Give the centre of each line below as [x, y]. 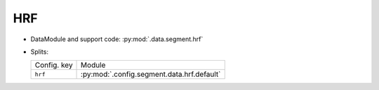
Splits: [40, 52]
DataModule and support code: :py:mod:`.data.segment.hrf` [117, 39]
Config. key [54, 65]
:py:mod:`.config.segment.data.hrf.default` [151, 75]
